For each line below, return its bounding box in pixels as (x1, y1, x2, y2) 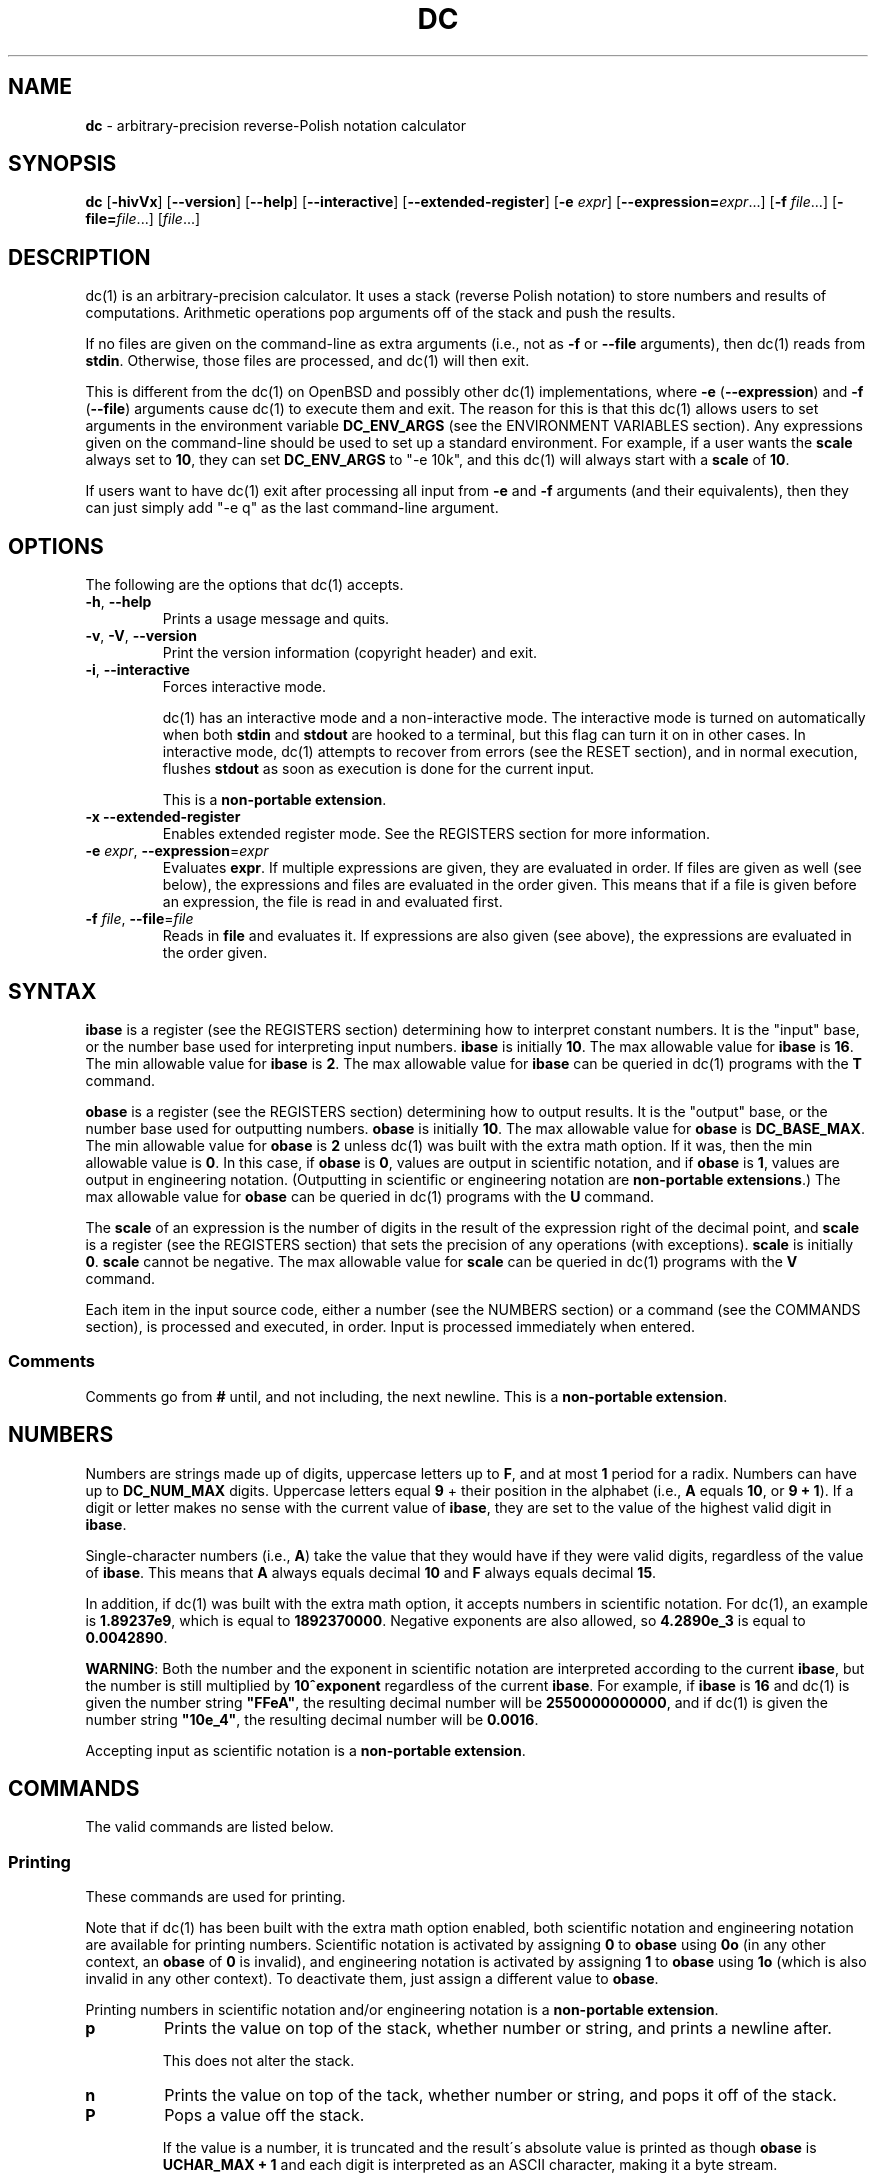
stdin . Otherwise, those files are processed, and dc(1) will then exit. (85, 352, 530, 370)
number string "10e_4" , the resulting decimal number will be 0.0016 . (85, 1710, 539, 1728)
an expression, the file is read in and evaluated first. (162, 893, 503, 911)
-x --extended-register (85, 808, 241, 826)
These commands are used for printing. (85, 1888, 346, 1906)
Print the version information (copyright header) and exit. (162, 644, 538, 662)
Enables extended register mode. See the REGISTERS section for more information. (162, 825, 710, 843)
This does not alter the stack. (162, 2052, 355, 2070)
